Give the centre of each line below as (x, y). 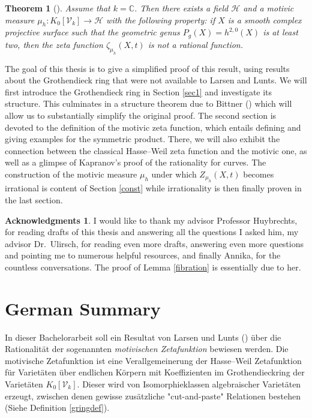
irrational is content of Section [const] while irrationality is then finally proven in (153, 188)
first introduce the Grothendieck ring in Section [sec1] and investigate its (139, 91)
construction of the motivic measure (71, 174)
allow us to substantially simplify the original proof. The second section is (141, 115)
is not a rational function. (196, 44)
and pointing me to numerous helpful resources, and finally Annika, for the (143, 255)
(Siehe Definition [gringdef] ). (57, 408)
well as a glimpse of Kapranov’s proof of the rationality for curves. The (136, 162)
